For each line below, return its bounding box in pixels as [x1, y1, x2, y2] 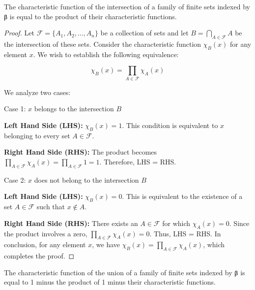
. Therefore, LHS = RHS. [99, 156, 176, 166]
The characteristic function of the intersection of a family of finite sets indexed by [4, 1, 250, 11]
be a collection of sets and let [100, 28, 189, 38]
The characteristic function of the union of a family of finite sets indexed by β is [4, 267, 245, 277]
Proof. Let [4, 28, 34, 38]
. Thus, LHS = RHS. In [149, 228, 221, 238]
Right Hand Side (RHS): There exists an [4, 218, 138, 228]
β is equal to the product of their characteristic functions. [4, 11, 177, 21]
